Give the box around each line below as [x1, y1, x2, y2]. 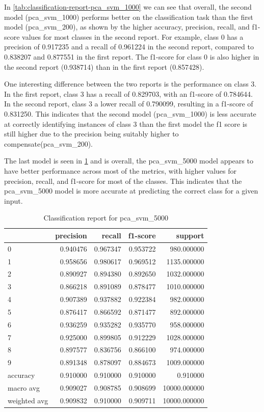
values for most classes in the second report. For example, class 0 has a [22, 31, 244, 42]
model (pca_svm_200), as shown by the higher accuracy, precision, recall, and [4, 21, 250, 32]
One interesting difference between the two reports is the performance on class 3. [4, 78, 257, 89]
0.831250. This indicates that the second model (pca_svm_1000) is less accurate [4, 108, 256, 119]
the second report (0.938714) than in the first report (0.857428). [4, 61, 204, 72]
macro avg [8, 382, 40, 393]
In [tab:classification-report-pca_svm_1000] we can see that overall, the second [4, 2, 252, 12]
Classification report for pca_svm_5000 [43, 212, 169, 223]
